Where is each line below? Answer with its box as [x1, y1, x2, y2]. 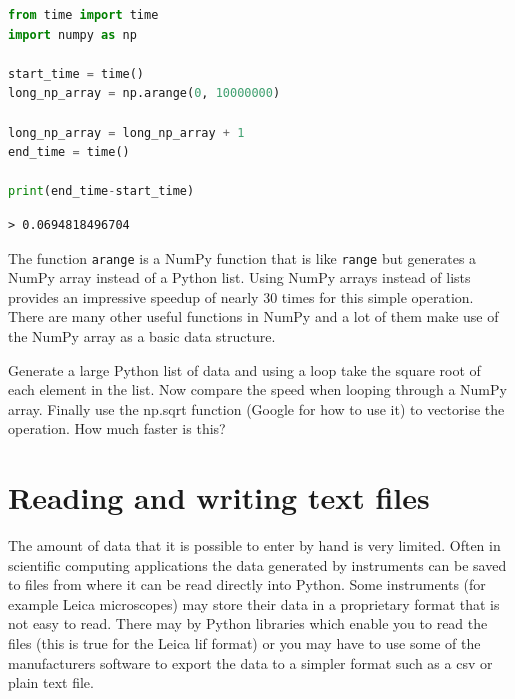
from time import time [8, 8, 159, 22]
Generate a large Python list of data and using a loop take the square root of [8, 359, 481, 380]
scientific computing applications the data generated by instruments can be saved [8, 554, 507, 575]
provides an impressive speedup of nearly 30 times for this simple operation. [8, 286, 474, 307]
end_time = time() [8, 145, 130, 160]
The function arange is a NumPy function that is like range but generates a [8, 247, 477, 268]
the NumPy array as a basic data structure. [8, 325, 276, 346]
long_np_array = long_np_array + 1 [8, 125, 245, 140]
